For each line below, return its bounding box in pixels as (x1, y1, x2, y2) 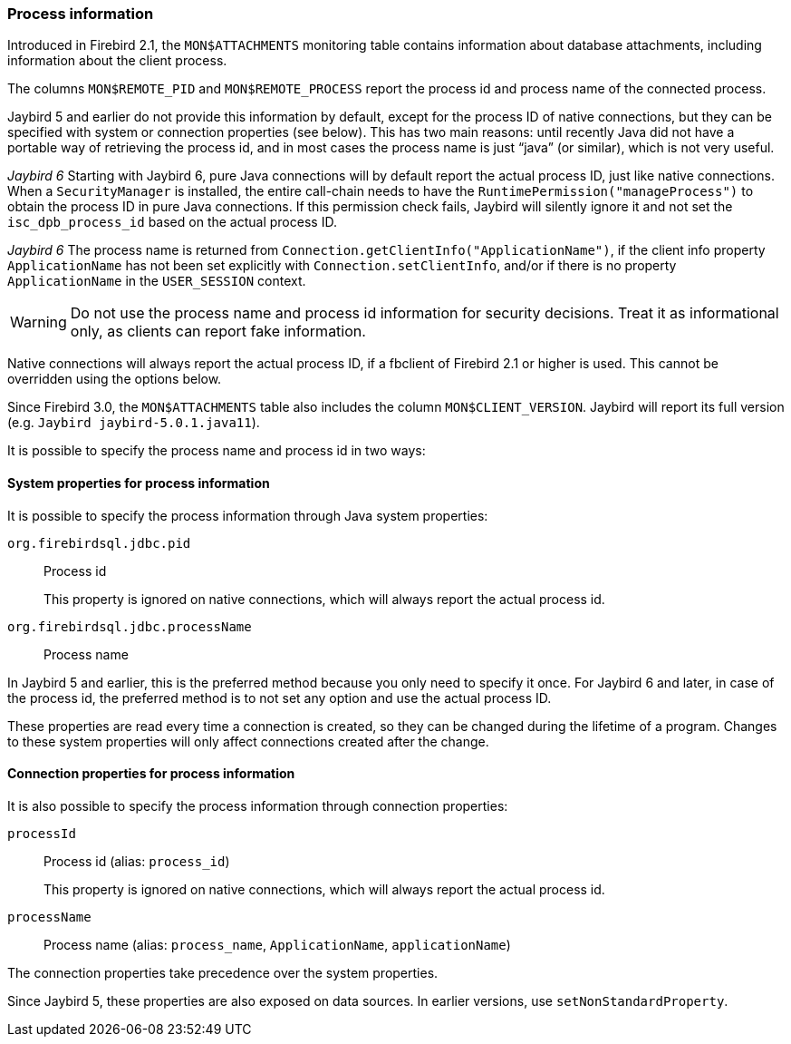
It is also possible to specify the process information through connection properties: (7, 797, 508, 814)
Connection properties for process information (7, 766, 295, 782)
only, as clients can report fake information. (70, 322, 366, 341)
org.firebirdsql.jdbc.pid (7, 535, 191, 551)
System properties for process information (7, 474, 270, 491)
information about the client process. (7, 53, 227, 69)
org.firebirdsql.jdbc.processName (7, 619, 252, 634)
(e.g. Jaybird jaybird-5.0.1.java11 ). (7, 415, 260, 431)
